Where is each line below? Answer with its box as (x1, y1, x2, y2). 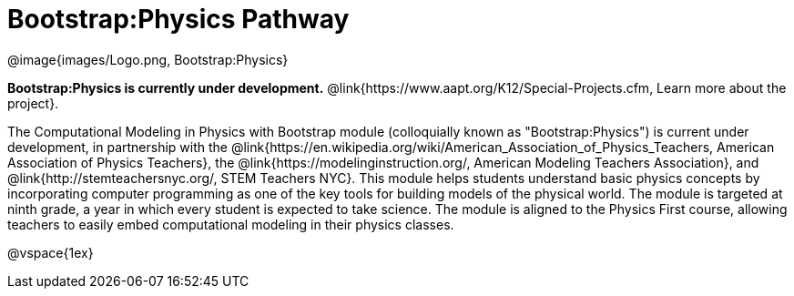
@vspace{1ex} (7, 244, 94, 260)
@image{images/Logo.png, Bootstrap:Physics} (7, 51, 289, 67)
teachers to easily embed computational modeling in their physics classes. (7, 216, 454, 232)
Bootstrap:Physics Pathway (7, 4, 350, 35)
